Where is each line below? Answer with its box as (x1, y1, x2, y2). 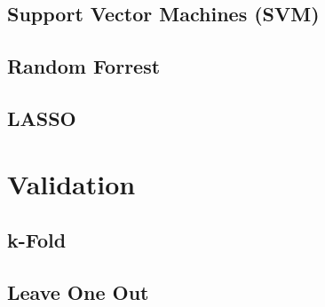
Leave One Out (7, 278, 149, 305)
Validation (7, 165, 136, 201)
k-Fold (7, 226, 67, 254)
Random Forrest (7, 52, 161, 80)
